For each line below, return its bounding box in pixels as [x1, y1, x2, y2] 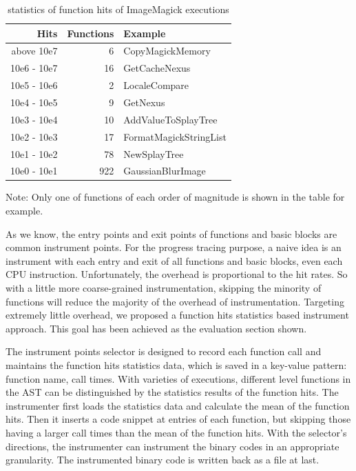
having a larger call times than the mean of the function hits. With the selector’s [6, 425, 347, 439]
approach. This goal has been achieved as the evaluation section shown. [6, 321, 307, 335]
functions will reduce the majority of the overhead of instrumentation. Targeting [6, 294, 344, 308]
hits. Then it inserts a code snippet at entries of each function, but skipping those [6, 412, 351, 426]
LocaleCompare [123, 78, 189, 92]
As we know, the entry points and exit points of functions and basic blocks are [6, 226, 337, 241]
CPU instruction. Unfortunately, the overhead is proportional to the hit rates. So [6, 267, 348, 281]
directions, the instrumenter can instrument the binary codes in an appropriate [6, 439, 339, 453]
